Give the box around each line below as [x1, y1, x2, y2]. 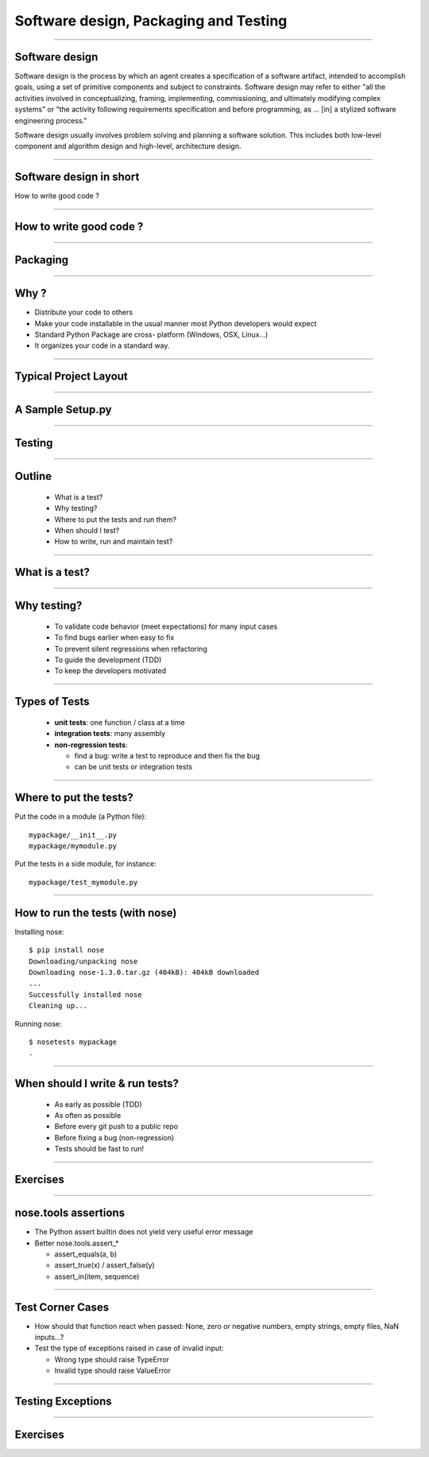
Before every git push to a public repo [54, 1122, 179, 1132]
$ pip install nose [29, 945, 105, 955]
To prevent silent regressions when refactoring [54, 644, 208, 653]
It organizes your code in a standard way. [34, 341, 170, 350]
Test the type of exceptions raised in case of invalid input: [34, 1343, 224, 1353]
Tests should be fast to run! [54, 1144, 145, 1154]
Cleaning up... [29, 1001, 88, 1011]
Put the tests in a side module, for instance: [14, 859, 157, 869]
